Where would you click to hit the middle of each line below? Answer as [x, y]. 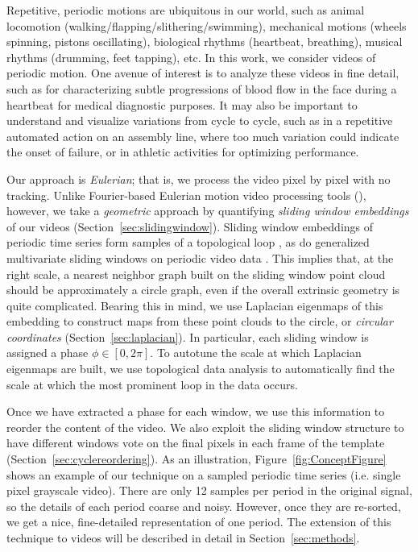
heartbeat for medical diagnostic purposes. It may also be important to [182, 104]
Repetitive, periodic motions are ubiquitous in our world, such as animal [186, 10]
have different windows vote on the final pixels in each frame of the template [196, 443]
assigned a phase [48, 353]
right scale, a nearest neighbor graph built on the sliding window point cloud [196, 274]
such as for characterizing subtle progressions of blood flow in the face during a [202, 88]
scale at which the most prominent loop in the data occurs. [152, 384]
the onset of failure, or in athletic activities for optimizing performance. [183, 152]
